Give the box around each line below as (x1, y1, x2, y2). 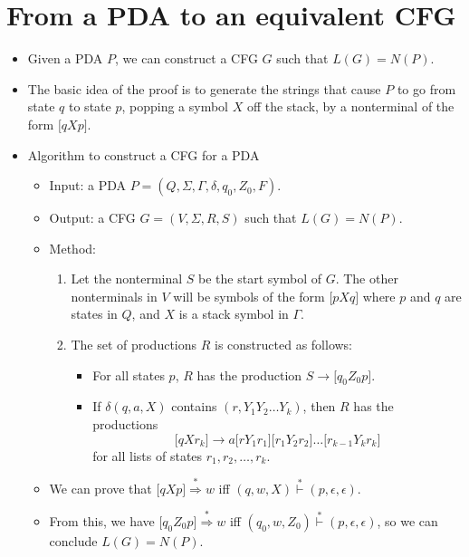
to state (69, 97, 111, 116)
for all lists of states (92, 446, 203, 465)
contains (171, 397, 217, 416)
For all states (92, 365, 165, 384)
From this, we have (49, 511, 155, 530)
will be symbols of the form (173, 286, 325, 305)
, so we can (377, 511, 438, 530)
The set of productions (71, 335, 197, 354)
